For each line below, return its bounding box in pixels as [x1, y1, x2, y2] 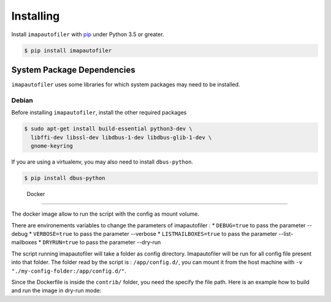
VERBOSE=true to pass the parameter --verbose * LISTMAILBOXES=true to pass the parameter [33, 230, 278, 238]
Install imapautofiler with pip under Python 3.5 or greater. [11, 31, 165, 38]
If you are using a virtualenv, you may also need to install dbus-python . [11, 158, 193, 165]
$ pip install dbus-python [24, 175, 105, 181]
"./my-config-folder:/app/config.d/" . [11, 267, 127, 274]
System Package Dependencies [11, 64, 135, 75]
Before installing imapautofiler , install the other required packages [11, 109, 187, 116]
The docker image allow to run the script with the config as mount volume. [11, 210, 199, 217]
